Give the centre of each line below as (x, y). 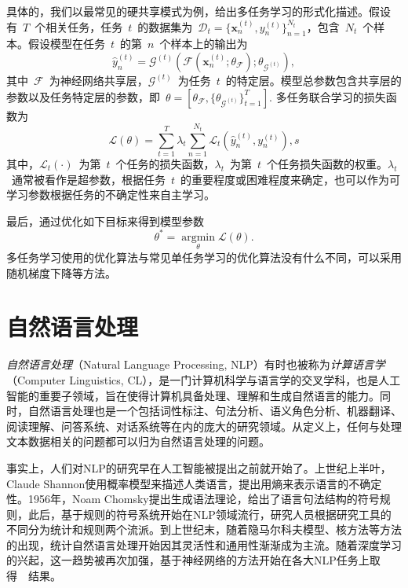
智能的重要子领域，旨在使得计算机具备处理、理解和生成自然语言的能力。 (193, 395)
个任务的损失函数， (165, 163)
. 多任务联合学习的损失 (328, 96)
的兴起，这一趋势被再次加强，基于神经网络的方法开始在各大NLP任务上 (188, 560)
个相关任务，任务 (79, 26)
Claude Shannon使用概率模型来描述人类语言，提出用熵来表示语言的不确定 (194, 483)
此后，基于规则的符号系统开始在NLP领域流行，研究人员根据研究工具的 (209, 514)
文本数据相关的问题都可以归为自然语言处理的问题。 (138, 441)
